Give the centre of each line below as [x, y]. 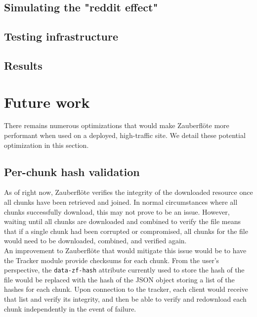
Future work [47, 102]
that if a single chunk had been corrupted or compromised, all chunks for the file [126, 231]
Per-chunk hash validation [72, 171]
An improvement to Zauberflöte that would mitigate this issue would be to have [125, 250]
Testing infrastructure [61, 36]
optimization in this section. [46, 145]
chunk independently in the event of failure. [70, 308]
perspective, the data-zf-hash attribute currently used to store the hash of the [124, 270]
